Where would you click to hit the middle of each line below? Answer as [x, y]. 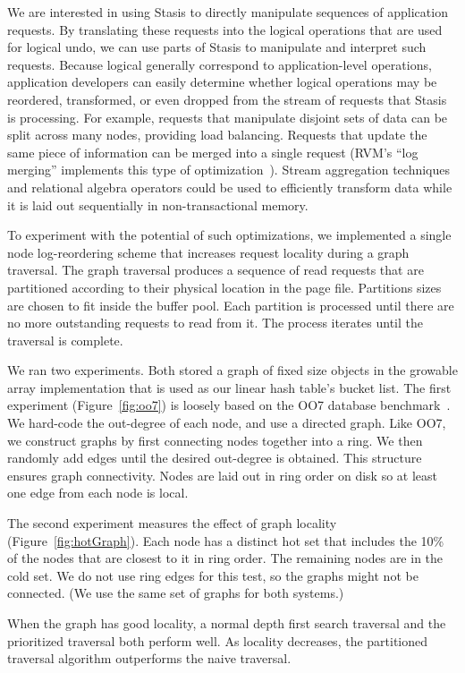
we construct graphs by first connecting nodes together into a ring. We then [215, 440]
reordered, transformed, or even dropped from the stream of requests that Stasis [227, 99]
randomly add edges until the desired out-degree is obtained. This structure [215, 458]
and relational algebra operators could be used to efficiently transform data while [230, 187]
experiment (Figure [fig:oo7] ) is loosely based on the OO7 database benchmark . [229, 405]
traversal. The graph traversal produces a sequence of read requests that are [216, 270]
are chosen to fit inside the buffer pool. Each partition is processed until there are [231, 305]
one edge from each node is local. [98, 493]
